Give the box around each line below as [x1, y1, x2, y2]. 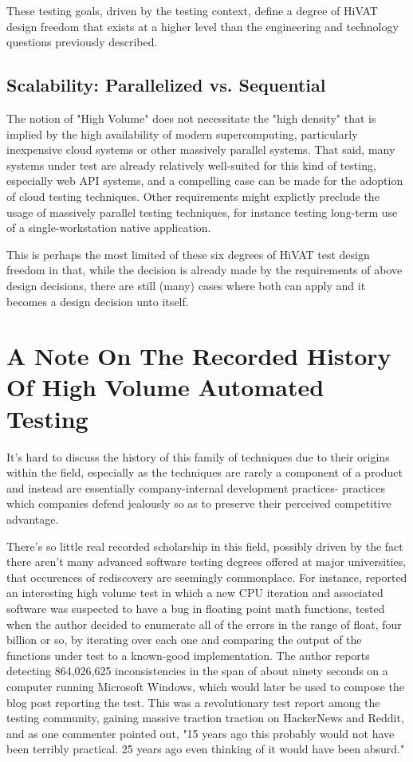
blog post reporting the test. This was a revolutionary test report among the [6, 693, 380, 710]
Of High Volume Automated [6, 371, 324, 403]
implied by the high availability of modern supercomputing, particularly [6, 125, 358, 142]
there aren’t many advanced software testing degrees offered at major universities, [6, 553, 407, 570]
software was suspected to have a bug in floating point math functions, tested [6, 599, 385, 616]
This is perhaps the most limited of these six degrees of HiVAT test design [6, 245, 370, 262]
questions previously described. [6, 33, 158, 50]
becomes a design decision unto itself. [6, 293, 189, 309]
